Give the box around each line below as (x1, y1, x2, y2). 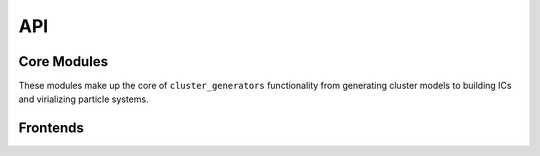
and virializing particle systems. (18, 93, 149, 105)
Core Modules (18, 53, 109, 70)
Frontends (18, 120, 84, 137)
